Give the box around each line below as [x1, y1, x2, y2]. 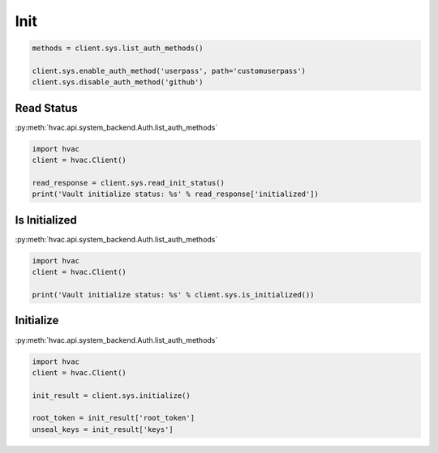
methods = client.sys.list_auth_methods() [32, 44, 204, 53]
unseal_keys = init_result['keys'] [32, 425, 174, 434]
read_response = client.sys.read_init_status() [32, 178, 225, 187]
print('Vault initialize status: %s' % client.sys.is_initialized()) [32, 290, 315, 300]
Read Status [15, 101, 78, 115]
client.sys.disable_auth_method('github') [32, 78, 204, 87]
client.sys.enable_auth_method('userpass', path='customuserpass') [32, 66, 307, 75]
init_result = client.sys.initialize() [32, 391, 191, 400]
